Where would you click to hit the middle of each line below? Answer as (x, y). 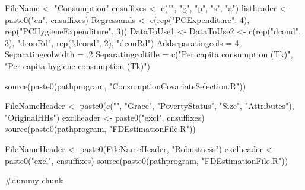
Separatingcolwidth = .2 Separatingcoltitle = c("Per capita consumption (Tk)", (149, 54)
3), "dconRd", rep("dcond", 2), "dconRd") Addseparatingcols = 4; (123, 42)
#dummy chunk (34, 180)
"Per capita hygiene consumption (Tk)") (77, 65)
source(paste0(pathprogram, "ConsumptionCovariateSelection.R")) (126, 86)
